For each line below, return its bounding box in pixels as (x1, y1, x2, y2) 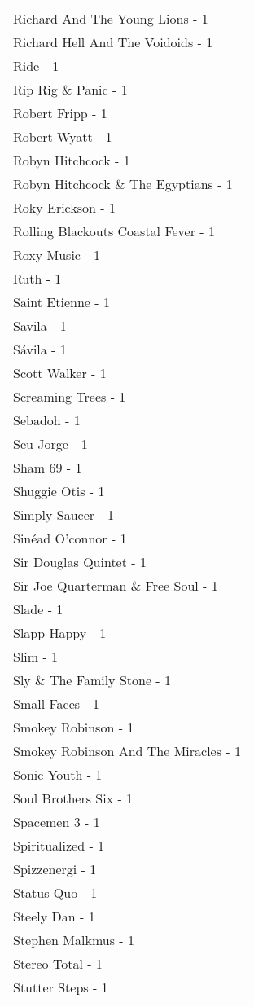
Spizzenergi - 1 (13, 860, 97, 878)
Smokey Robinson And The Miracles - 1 (13, 741, 241, 760)
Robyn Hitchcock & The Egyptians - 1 (13, 174, 233, 193)
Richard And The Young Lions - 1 (13, 9, 208, 28)
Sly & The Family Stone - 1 (13, 671, 172, 689)
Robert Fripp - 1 (13, 103, 107, 122)
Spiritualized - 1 (13, 836, 105, 855)
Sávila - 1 (13, 340, 67, 358)
